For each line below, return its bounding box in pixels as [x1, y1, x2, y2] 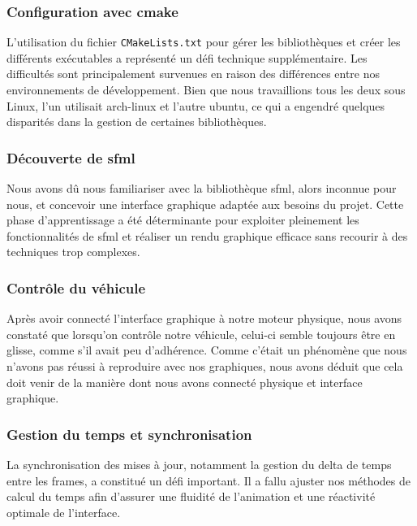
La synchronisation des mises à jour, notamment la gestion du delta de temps [6, 456, 392, 473]
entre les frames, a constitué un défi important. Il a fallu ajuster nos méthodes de [6, 472, 411, 489]
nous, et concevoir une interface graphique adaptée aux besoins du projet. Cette [6, 195, 404, 212]
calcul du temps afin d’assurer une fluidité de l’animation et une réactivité [6, 488, 376, 505]
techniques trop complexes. [6, 243, 140, 260]
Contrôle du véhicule [6, 277, 146, 298]
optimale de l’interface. [6, 503, 121, 520]
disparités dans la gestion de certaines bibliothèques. [6, 113, 267, 130]
